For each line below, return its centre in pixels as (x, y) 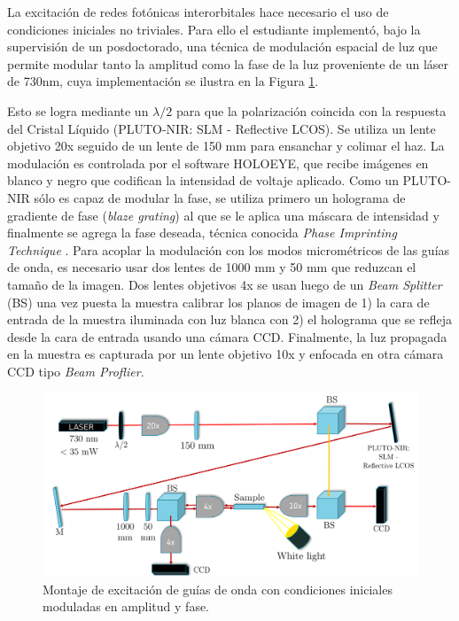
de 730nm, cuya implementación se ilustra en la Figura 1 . (163, 81)
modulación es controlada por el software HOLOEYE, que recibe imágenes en (218, 163)
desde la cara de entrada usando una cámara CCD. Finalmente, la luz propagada (227, 336)
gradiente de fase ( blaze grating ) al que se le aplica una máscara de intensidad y (223, 215)
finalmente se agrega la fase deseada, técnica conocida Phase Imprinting (202, 233)
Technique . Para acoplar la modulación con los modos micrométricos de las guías (229, 249)
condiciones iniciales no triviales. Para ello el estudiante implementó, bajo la (214, 29)
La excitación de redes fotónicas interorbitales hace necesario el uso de (198, 12)
